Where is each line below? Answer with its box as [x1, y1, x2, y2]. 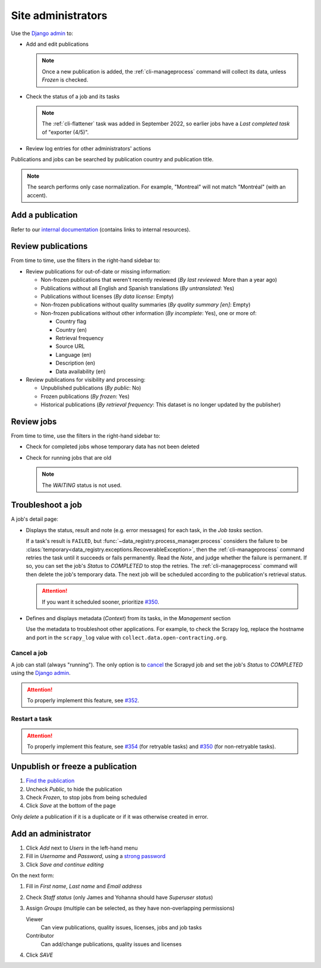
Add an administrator [11, 828, 92, 838]
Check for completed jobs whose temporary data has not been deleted [26, 443, 200, 450]
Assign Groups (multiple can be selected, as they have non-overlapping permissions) [26, 904, 235, 912]
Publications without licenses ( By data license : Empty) [40, 293, 174, 300]
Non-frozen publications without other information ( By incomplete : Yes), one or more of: [40, 309, 257, 316]
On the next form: [11, 872, 55, 879]
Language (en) [55, 351, 92, 358]
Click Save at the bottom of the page [26, 802, 116, 809]
